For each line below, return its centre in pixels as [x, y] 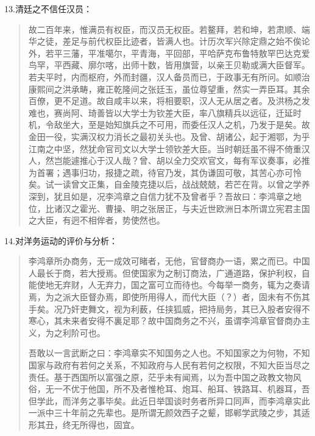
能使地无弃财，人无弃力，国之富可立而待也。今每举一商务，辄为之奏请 [169, 285]
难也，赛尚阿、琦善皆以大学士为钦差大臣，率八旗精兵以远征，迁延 [161, 112]
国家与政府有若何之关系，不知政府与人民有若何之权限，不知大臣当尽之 [169, 365]
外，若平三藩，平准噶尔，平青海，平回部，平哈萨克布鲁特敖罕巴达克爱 [169, 53]
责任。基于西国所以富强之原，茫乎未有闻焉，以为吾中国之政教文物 [161, 377]
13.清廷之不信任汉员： [48, 9]
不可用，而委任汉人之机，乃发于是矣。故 [229, 125]
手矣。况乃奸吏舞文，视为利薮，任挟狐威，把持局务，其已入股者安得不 [169, 308]
